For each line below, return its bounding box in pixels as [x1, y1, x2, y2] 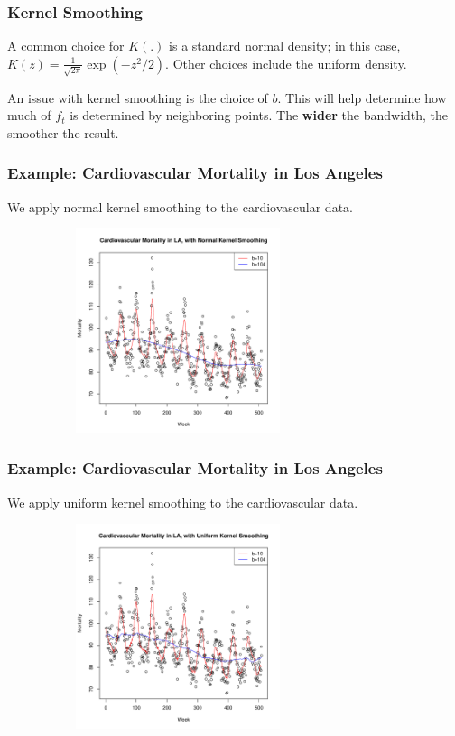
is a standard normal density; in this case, [169, 36, 401, 55]
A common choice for [7, 36, 125, 55]
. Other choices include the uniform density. [165, 53, 407, 72]
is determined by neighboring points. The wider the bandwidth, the [70, 106, 449, 125]
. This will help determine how [277, 88, 447, 107]
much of [7, 106, 51, 125]
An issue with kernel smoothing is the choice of [7, 88, 268, 107]
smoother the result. [7, 123, 119, 142]
